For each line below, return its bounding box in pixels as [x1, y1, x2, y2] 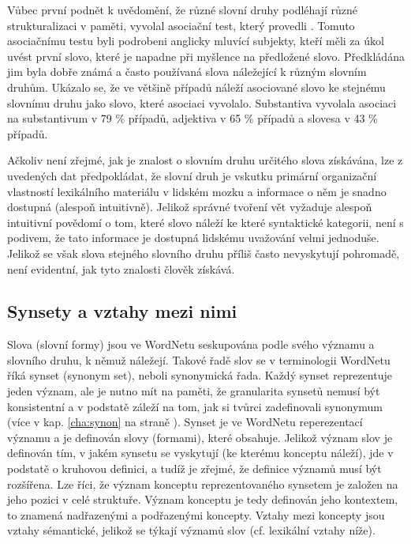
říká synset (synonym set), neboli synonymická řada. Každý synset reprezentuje [7, 367, 392, 383]
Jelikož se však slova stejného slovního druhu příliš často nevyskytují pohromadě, [7, 244, 400, 261]
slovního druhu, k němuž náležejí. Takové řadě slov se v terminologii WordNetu [7, 351, 390, 368]
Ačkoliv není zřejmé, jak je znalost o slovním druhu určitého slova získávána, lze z [7, 152, 403, 168]
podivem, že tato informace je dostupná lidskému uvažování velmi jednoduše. [7, 229, 379, 246]
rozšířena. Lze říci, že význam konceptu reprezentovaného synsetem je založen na [7, 475, 398, 492]
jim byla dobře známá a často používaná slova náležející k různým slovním [7, 63, 367, 80]
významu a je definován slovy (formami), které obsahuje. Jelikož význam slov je [7, 429, 393, 445]
